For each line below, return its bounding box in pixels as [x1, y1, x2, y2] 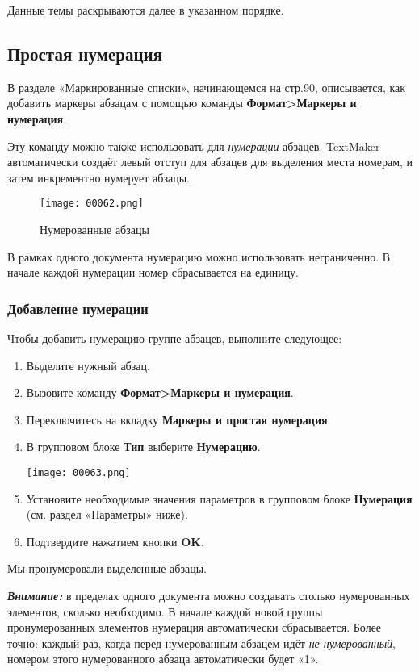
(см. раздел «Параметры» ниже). [26, 506, 188, 523]
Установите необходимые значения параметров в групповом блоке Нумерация [26, 490, 413, 507]
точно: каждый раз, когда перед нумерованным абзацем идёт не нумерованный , [7, 634, 396, 651]
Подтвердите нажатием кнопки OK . [26, 532, 204, 549]
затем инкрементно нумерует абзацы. [7, 169, 190, 186]
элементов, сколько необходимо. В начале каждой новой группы [7, 603, 323, 620]
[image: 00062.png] [40, 198, 144, 210]
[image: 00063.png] [26, 466, 131, 478]
